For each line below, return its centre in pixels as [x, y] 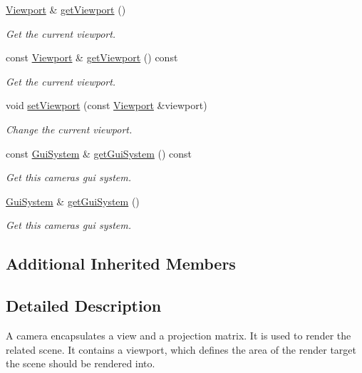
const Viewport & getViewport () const [92, 57]
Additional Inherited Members [121, 264]
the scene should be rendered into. [81, 363]
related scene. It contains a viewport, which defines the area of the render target [181, 349]
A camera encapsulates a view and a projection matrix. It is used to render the [179, 335]
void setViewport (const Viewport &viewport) [107, 105]
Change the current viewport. [69, 129]
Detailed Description [84, 306]
